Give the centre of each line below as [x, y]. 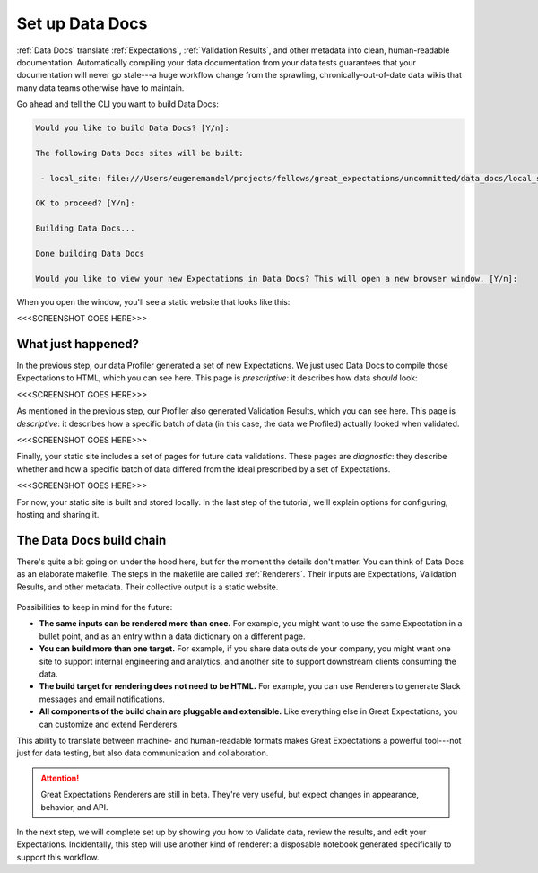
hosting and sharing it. [58, 514]
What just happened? [78, 344]
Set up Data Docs [82, 23]
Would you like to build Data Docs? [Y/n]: [133, 128]
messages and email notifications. [102, 699]
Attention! [60, 778]
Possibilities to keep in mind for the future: [95, 607]
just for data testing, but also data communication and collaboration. [143, 753]
